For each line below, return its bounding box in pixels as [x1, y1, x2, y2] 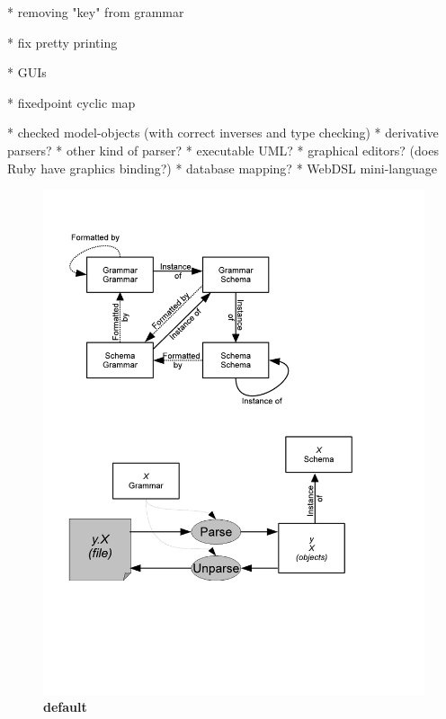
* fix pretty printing [7, 32, 118, 51]
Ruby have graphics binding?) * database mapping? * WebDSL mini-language [7, 158, 437, 177]
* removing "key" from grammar [7, 3, 184, 21]
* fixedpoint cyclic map [7, 93, 136, 111]
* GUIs [7, 63, 47, 82]
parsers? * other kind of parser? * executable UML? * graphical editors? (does [7, 140, 439, 159]
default [43, 697, 87, 716]
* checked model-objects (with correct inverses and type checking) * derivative [7, 123, 439, 142]
